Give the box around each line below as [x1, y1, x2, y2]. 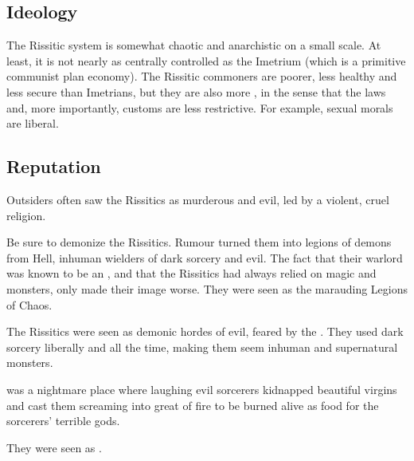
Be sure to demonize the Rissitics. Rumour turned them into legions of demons [6, 234, 392, 250]
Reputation [6, 154, 101, 179]
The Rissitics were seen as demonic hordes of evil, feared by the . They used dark [6, 323, 404, 340]
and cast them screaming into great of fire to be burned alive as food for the [6, 396, 379, 413]
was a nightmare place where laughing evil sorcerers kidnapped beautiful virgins [6, 380, 397, 397]
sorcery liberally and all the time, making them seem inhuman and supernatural [6, 338, 398, 355]
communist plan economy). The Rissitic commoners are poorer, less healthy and [6, 68, 397, 85]
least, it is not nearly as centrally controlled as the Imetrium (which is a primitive [6, 52, 406, 69]
